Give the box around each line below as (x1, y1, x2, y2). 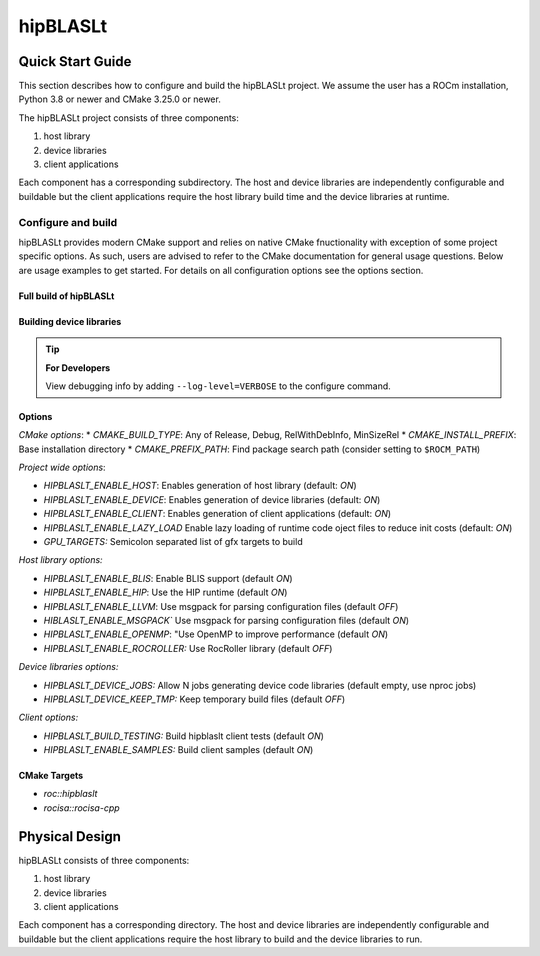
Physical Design (18, 828, 122, 845)
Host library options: (18, 554, 104, 566)
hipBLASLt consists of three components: (18, 854, 190, 866)
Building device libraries (18, 315, 122, 327)
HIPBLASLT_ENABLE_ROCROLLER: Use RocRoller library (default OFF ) (43, 642, 333, 654)
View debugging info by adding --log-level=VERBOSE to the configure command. (45, 380, 392, 392)
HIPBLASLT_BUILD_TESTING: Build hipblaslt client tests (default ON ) (43, 730, 325, 742)
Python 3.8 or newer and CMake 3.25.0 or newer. (18, 93, 222, 105)
